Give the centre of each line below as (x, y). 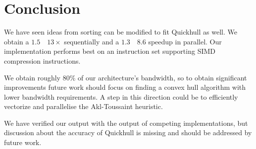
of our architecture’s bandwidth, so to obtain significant (162, 77)
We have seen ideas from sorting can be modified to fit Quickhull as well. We (121, 32)
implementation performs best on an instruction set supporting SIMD (110, 51)
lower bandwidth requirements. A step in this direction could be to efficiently (121, 96)
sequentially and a (92, 41)
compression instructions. (42, 60)
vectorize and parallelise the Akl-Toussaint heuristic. (83, 106)
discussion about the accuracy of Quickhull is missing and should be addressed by (128, 132)
